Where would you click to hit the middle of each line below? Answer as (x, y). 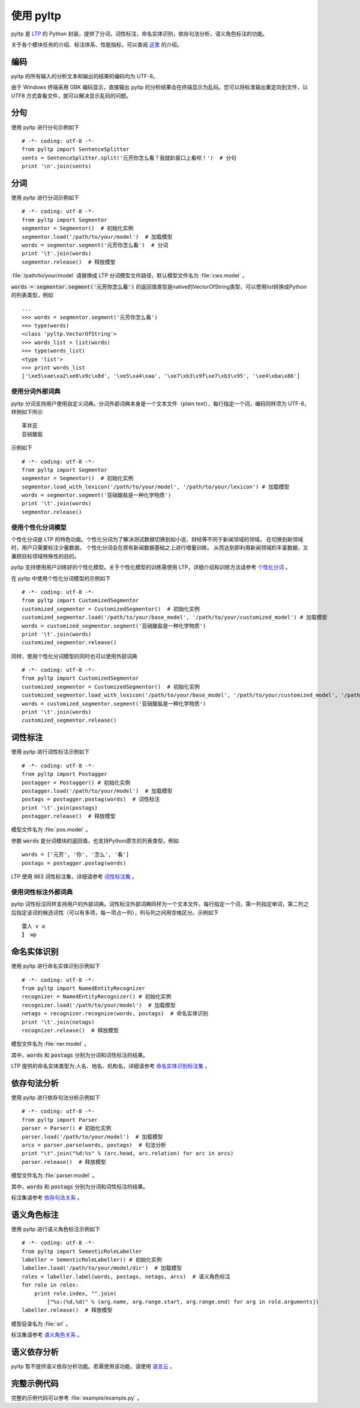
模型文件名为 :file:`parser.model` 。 (54, 1175)
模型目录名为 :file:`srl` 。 (41, 1324)
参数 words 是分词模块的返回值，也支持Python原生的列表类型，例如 (95, 841)
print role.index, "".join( (75, 1293)
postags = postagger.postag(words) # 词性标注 (91, 799)
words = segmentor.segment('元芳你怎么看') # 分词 (95, 245)
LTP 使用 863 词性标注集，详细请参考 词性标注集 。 (74, 877)
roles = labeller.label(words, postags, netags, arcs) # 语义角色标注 (126, 1276)
